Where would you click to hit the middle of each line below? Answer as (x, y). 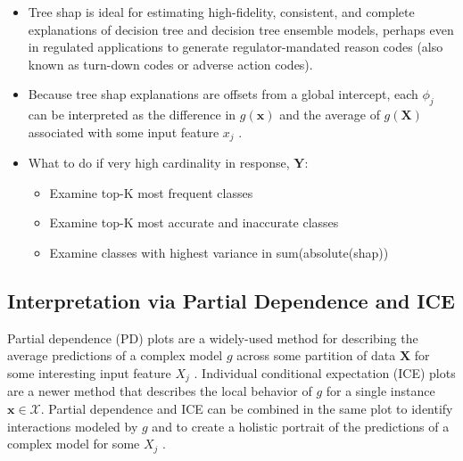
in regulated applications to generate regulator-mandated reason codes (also (236, 47)
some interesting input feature (89, 372)
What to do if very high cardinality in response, (159, 163)
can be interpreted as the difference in (132, 115)
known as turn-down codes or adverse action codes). (170, 64)
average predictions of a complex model (115, 355)
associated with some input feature (124, 132)
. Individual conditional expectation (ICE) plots (325, 372)
